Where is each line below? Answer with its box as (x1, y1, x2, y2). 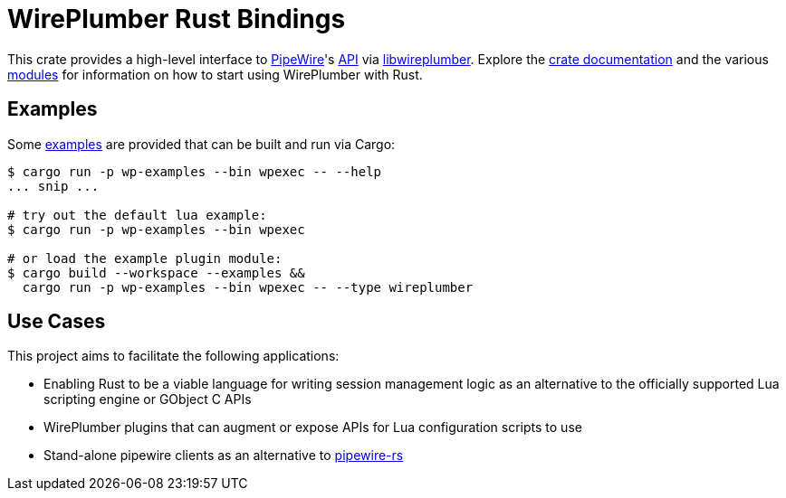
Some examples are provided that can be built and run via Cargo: (7, 136, 396, 152)
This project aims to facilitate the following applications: (7, 348, 340, 364)
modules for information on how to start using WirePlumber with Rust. (7, 66, 423, 82)
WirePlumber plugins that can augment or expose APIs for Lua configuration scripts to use (43, 419, 582, 436)
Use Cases (7, 310, 106, 334)
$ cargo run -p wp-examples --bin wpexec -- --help (7, 164, 382, 179)
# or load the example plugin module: (7, 250, 283, 266)
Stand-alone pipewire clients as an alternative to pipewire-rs (43, 447, 404, 464)
